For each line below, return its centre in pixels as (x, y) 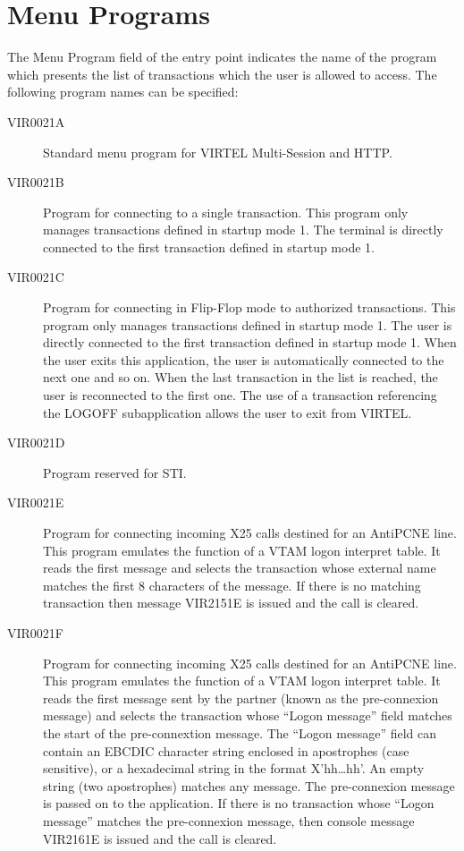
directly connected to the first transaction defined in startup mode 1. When (250, 342)
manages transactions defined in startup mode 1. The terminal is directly (243, 230)
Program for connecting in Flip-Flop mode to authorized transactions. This (249, 307)
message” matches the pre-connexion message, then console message (229, 820)
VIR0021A (36, 121)
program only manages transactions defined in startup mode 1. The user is (248, 324)
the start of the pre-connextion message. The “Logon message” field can (240, 732)
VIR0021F (35, 632)
